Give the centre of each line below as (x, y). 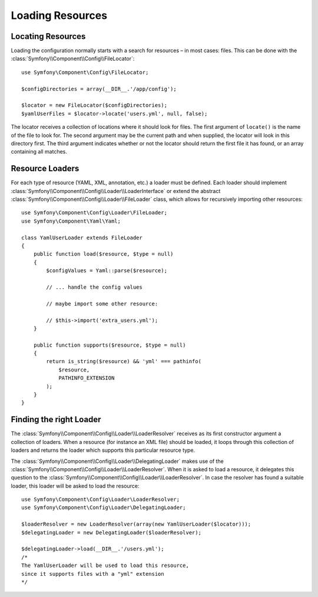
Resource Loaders (45, 169)
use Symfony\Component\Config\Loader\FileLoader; (95, 213)
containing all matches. (39, 152)
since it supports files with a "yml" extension (93, 574)
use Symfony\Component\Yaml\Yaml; (71, 221)
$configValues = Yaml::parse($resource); (107, 271)
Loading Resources (59, 15)
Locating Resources (48, 36)
